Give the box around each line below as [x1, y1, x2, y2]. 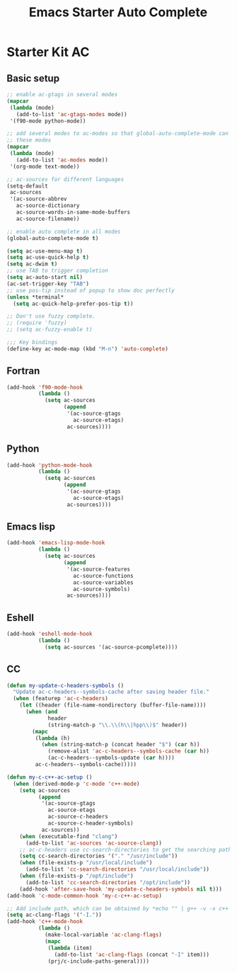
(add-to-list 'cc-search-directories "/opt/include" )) [25, 879, 191, 886]
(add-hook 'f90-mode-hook [6, 384, 83, 391]
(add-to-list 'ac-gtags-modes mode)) [16, 110, 128, 118]
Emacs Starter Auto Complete [28, 4, 208, 21]
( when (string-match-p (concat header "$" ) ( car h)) [41, 741, 200, 748]
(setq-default [6, 182, 49, 190]
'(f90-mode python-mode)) [9, 118, 86, 125]
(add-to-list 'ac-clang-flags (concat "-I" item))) [54, 951, 210, 958]
